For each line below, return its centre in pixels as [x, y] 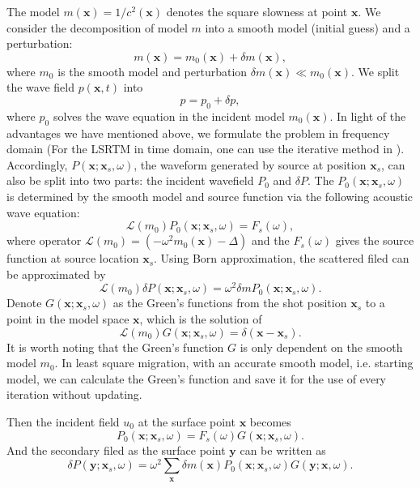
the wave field [40, 87]
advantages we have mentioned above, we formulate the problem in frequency [198, 133]
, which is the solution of [201, 318]
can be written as [283, 449]
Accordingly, [37, 164]
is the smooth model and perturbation [153, 71]
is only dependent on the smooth [321, 347]
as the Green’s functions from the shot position [230, 303]
